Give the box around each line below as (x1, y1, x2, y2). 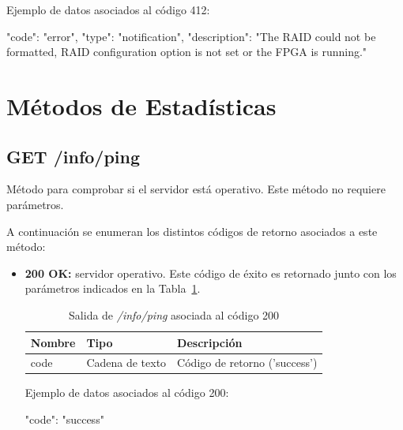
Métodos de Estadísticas (6, 89, 277, 122)
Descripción (177, 334, 243, 350)
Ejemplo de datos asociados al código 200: (24, 384, 229, 401)
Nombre (30, 334, 76, 350)
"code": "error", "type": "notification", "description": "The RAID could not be (6, 28, 376, 44)
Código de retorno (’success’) (177, 354, 318, 371)
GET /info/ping (6, 144, 141, 168)
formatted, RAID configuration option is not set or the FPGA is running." (6, 43, 367, 60)
